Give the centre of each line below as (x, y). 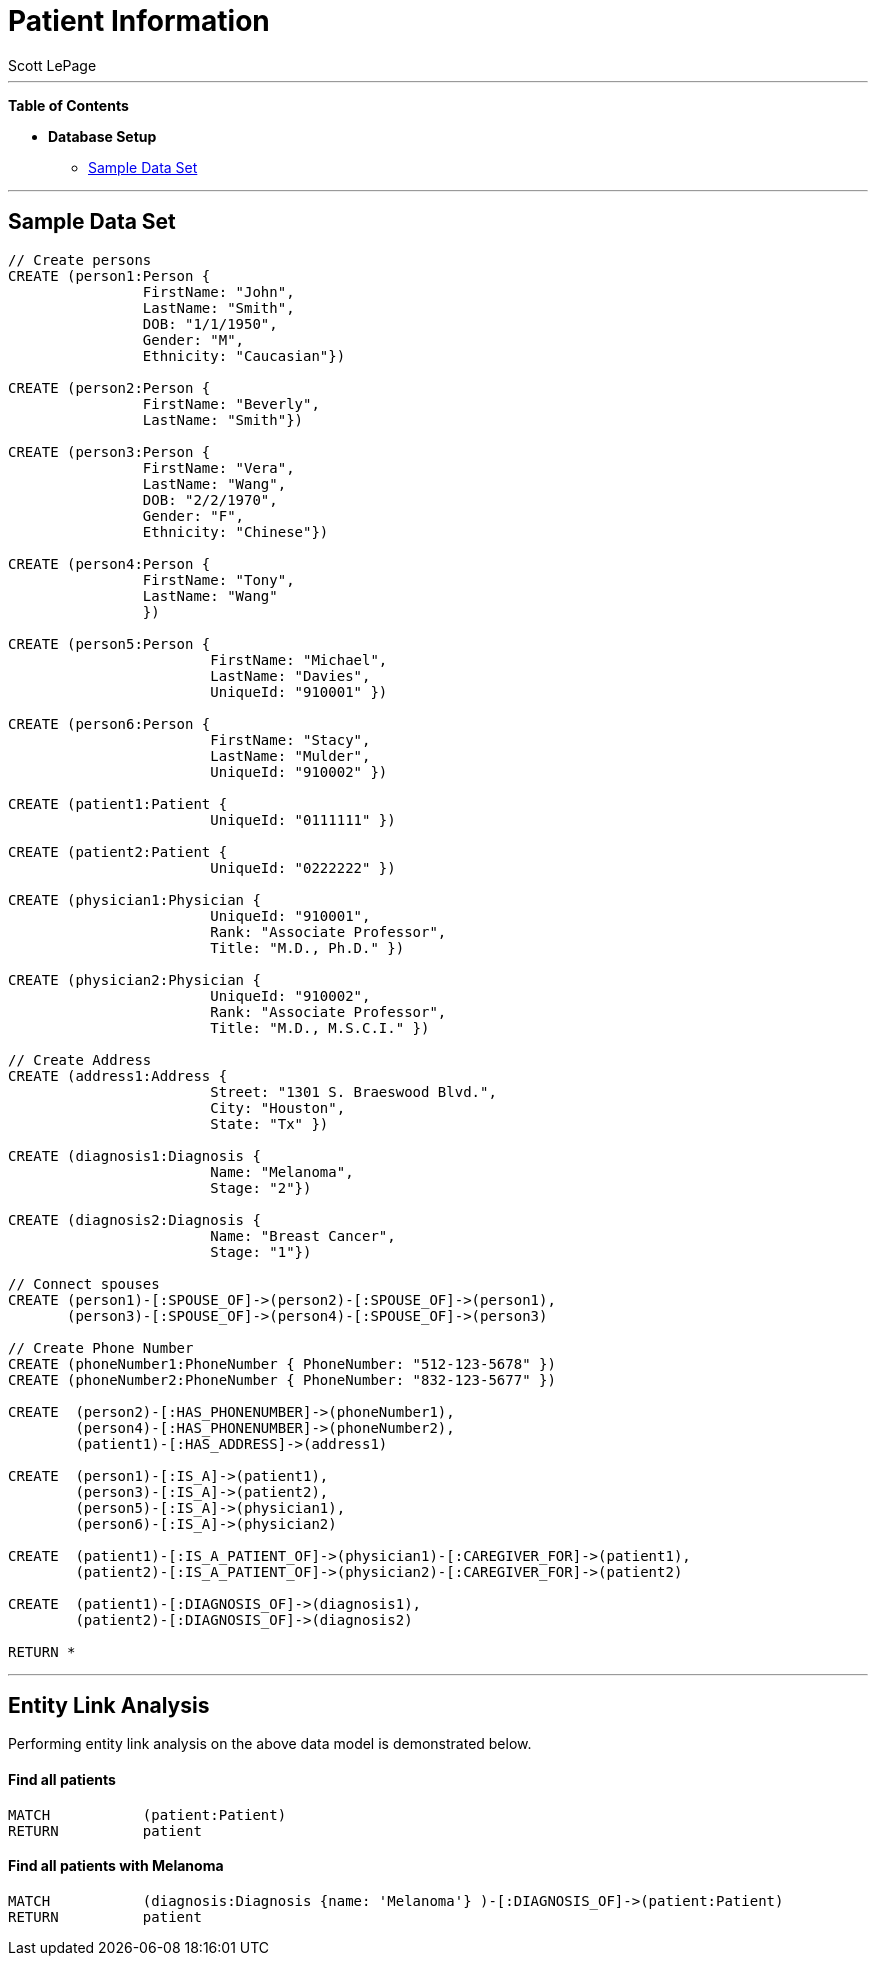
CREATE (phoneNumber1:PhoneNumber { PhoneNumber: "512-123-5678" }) (282, 1363)
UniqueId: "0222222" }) (303, 867)
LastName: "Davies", (290, 675)
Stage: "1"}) (261, 1251)
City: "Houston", (278, 1107)
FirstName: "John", (218, 291)
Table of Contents (68, 105)
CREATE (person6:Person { (109, 723)
